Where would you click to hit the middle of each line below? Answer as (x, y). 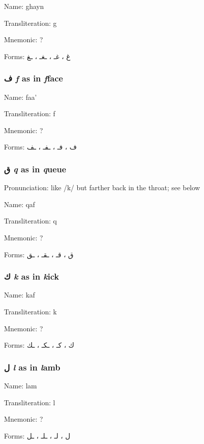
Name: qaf (20, 204)
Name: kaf (20, 295)
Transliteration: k (30, 311)
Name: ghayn (24, 6)
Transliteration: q (30, 221)
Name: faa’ (21, 97)
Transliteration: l (30, 402)
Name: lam (21, 385)
